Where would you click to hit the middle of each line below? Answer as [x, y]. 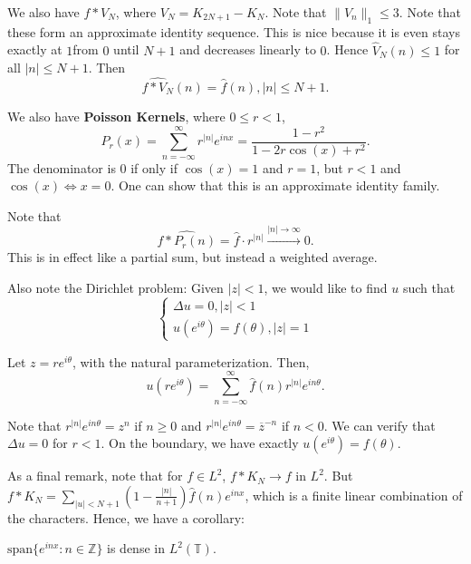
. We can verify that [380, 425]
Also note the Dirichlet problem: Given [115, 287]
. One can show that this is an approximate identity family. [275, 185]
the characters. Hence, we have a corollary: [126, 517]
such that [429, 287]
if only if [154, 167]
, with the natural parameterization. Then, [191, 361]
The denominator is [62, 167]
